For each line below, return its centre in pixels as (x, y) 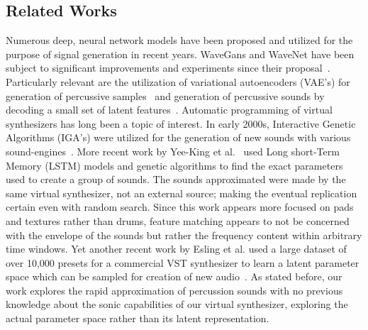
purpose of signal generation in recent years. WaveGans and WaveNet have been (180, 54)
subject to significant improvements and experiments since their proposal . (168, 68)
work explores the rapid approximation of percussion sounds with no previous (174, 290)
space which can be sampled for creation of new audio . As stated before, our (174, 276)
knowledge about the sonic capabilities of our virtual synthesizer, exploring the (177, 304)
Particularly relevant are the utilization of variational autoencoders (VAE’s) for (178, 81)
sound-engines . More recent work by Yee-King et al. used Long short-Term (173, 151)
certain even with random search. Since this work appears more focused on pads (180, 207)
